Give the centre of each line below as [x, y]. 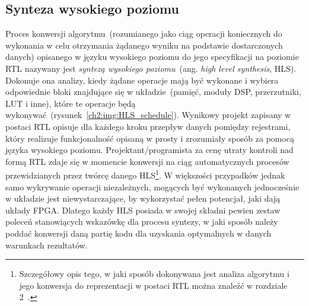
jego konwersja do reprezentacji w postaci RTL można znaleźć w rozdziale [153, 285]
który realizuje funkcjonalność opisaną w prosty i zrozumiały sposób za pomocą [150, 138]
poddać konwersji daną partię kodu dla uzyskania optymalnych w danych [138, 233]
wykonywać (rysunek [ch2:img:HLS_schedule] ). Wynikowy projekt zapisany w [148, 115]
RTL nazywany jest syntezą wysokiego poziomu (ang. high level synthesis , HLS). [151, 68]
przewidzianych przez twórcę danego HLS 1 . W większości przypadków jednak [145, 174]
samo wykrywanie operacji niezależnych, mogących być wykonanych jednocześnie [152, 187]
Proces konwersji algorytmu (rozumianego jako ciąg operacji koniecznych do [144, 34]
